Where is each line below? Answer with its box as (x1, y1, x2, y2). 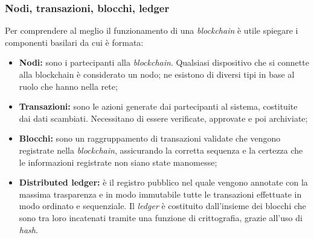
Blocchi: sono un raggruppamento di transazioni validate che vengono (19, 132, 281, 145)
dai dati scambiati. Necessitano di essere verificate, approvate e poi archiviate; (19, 111, 308, 124)
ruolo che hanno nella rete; (19, 80, 118, 92)
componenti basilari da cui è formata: (5, 36, 144, 48)
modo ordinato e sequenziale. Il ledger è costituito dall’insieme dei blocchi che (19, 199, 306, 212)
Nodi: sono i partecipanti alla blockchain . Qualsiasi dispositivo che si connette (19, 56, 309, 69)
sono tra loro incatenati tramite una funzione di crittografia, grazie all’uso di (19, 211, 303, 224)
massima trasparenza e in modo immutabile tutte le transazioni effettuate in (19, 187, 302, 200)
